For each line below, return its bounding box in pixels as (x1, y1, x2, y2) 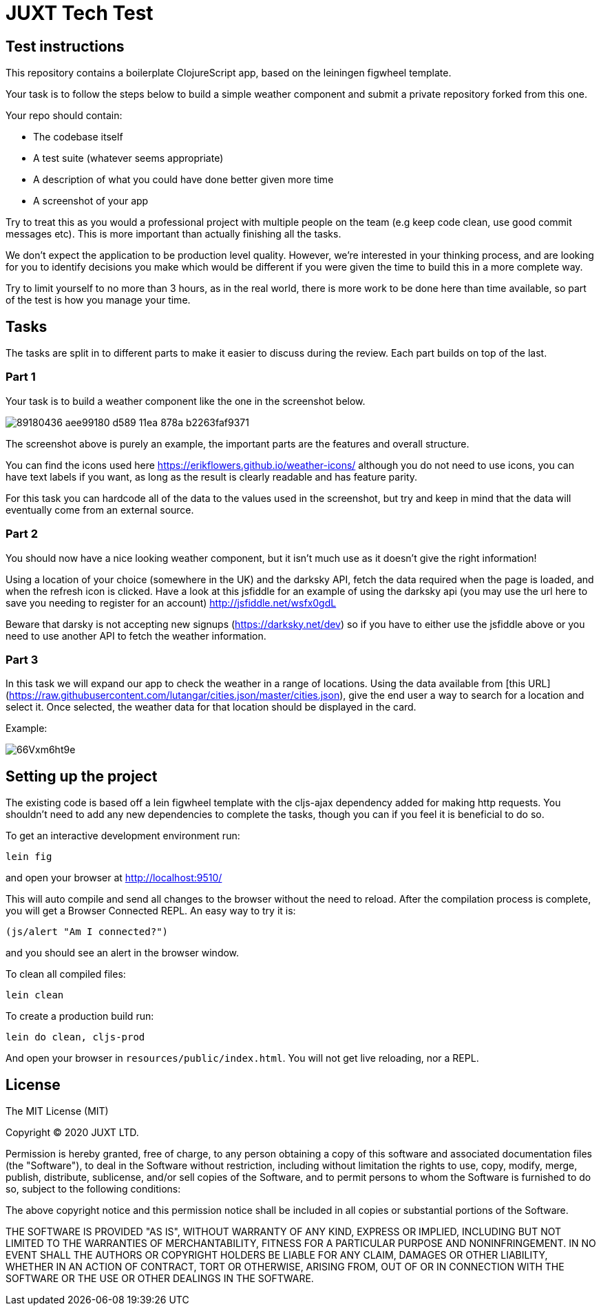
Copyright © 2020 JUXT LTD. (6, 1126, 139, 1138)
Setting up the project (6, 767, 158, 785)
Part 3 (6, 652, 39, 667)
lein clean (6, 989, 64, 1001)
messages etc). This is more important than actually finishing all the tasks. (6, 228, 341, 240)
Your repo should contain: (6, 109, 123, 122)
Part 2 (6, 527, 39, 541)
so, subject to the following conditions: (6, 1182, 181, 1195)
